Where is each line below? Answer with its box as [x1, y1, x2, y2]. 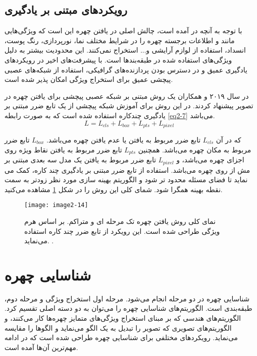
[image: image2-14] [24, 202, 88, 209]
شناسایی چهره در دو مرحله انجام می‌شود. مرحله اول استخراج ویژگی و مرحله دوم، [4, 293, 250, 303]
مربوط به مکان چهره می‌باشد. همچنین [138, 144, 251, 154]
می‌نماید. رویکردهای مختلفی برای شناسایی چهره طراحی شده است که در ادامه [4, 332, 238, 343]
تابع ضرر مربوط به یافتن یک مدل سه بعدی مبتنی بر [4, 154, 156, 165]
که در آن [216, 135, 241, 144]
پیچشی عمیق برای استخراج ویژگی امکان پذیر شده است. [4, 74, 173, 84]
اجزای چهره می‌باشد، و [176, 154, 245, 165]
